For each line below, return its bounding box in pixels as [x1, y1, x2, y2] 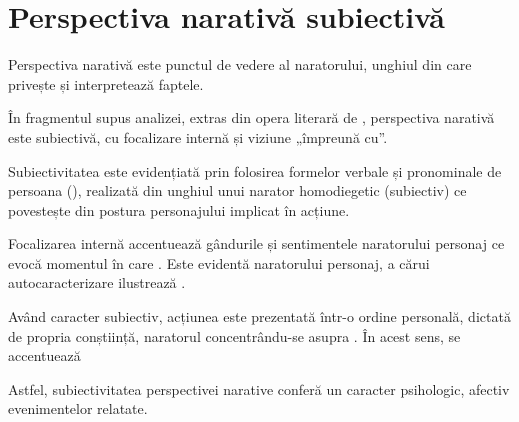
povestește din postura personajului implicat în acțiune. [8, 199, 350, 220]
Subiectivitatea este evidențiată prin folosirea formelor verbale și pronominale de [8, 160, 502, 181]
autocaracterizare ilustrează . [8, 272, 186, 293]
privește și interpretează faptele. [8, 73, 204, 94]
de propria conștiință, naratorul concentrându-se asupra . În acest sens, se [8, 325, 461, 346]
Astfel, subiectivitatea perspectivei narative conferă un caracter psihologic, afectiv [8, 378, 510, 399]
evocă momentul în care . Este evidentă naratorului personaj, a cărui [8, 252, 430, 273]
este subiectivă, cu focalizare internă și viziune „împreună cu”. [8, 126, 388, 147]
